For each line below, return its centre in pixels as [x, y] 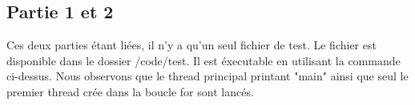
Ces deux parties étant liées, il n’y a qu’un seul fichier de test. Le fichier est [191, 45]
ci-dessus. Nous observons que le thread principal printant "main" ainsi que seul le [207, 76]
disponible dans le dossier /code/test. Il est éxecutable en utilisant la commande [203, 60]
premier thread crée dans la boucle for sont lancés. [130, 91]
